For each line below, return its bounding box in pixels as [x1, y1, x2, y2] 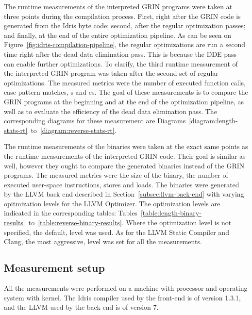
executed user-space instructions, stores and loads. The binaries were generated [4, 179, 239, 189]
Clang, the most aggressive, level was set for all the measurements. [4, 236, 202, 247]
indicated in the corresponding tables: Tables [4, 208, 137, 218]
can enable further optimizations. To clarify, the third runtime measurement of [4, 58, 238, 68]
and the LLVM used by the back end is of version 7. [4, 302, 159, 312]
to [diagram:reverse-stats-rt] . [31, 125, 117, 135]
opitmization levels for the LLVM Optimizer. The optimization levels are [4, 198, 220, 208]
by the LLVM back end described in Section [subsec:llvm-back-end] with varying [4, 189, 244, 199]
